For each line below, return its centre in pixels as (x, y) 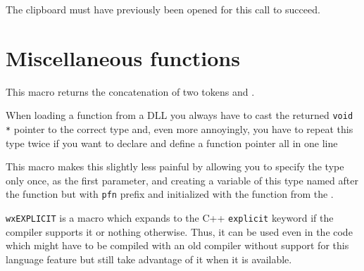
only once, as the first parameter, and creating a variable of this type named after (182, 180)
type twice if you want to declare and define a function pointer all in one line (172, 143)
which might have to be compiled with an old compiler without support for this (177, 245)
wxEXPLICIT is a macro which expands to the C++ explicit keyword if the (170, 218)
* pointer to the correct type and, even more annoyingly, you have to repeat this (180, 128)
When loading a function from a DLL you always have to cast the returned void (180, 115)
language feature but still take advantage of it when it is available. (149, 259)
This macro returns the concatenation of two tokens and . (130, 91)
